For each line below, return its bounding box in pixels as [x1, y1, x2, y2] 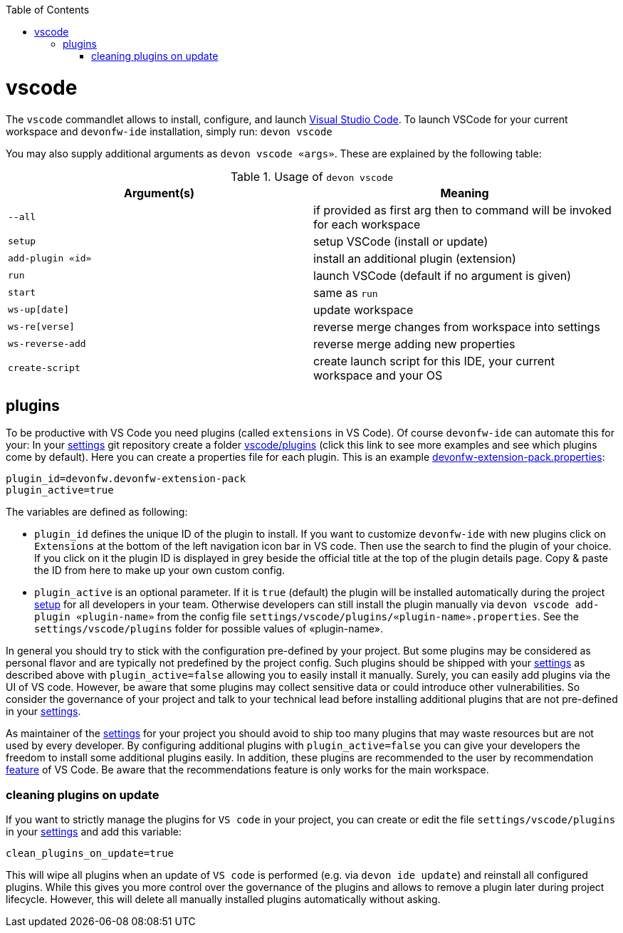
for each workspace [313, 217, 421, 231]
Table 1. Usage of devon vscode [230, 169, 394, 184]
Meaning [440, 185, 489, 200]
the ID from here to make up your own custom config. [34, 564, 286, 577]
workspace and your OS [313, 368, 443, 382]
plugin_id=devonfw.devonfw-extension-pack [6, 473, 246, 485]
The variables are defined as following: [6, 506, 188, 518]
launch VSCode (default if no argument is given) [313, 268, 572, 283]
